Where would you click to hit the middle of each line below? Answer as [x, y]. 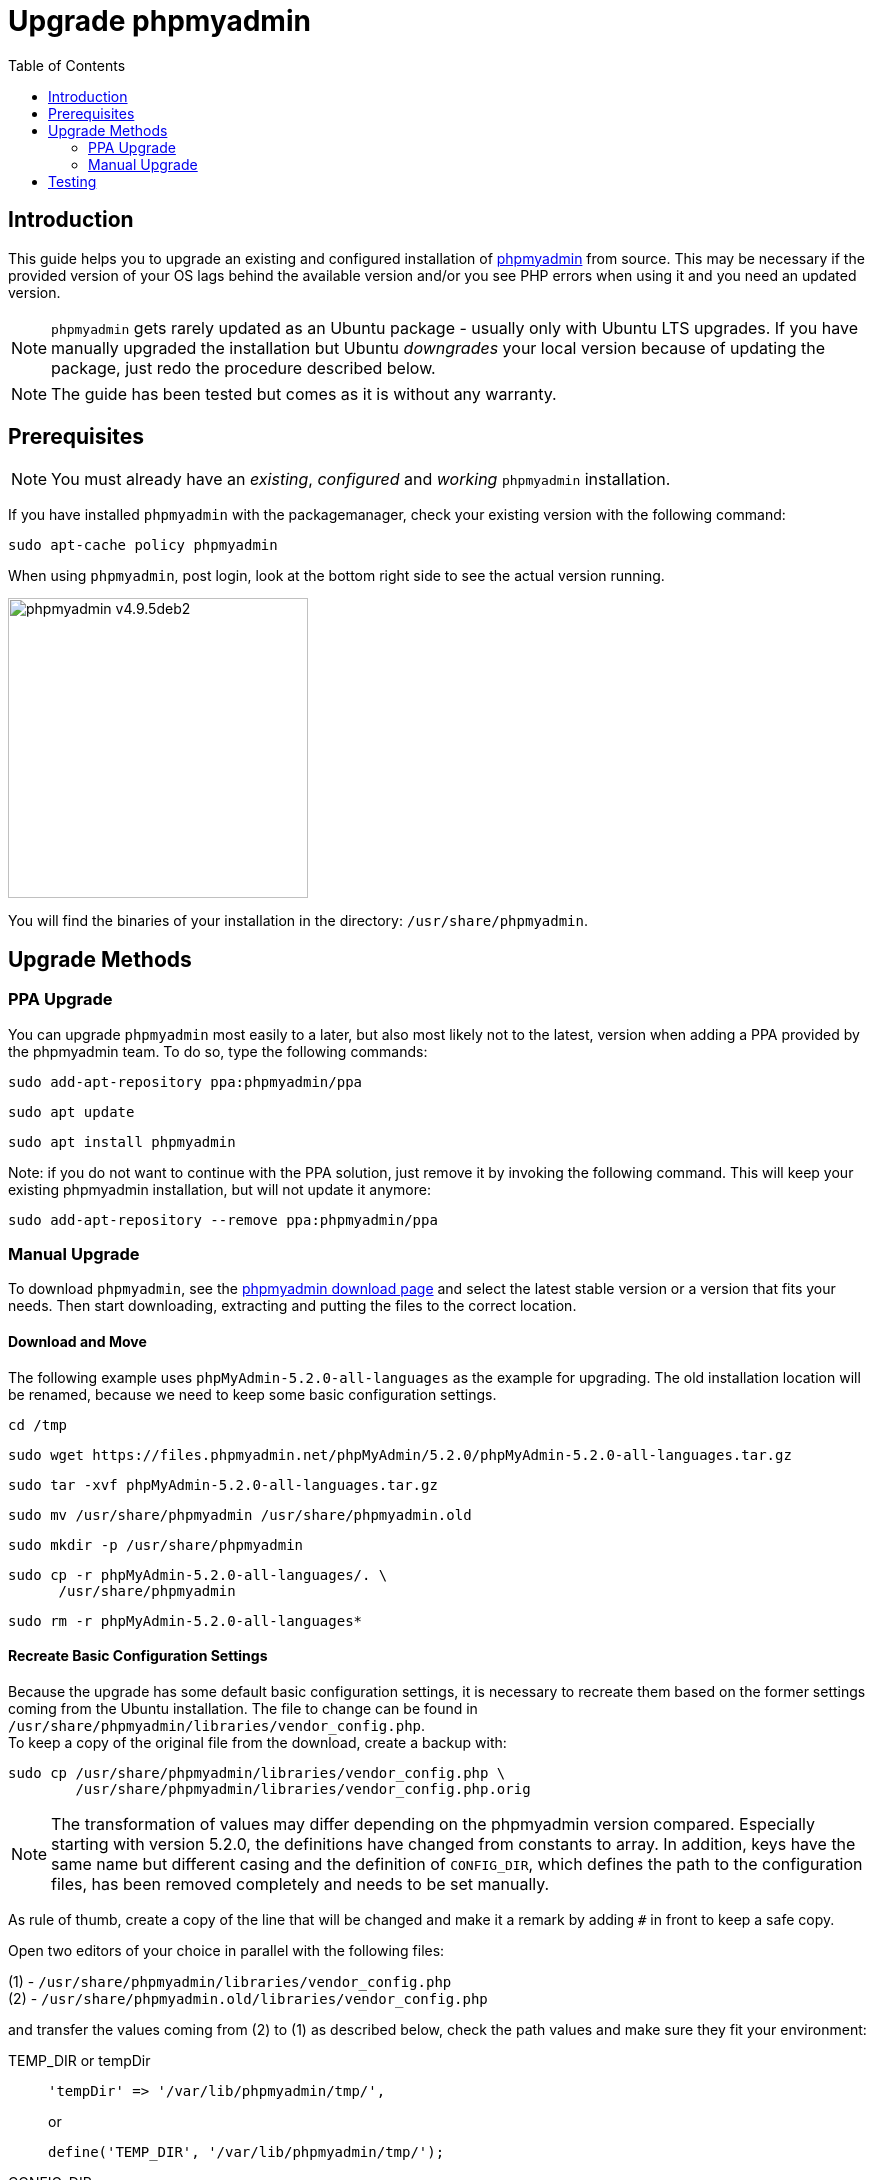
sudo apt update [71, 1111]
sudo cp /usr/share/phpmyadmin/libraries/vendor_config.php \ [257, 1772]
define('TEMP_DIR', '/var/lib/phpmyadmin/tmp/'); [246, 2151]
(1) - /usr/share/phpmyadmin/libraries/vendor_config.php [230, 1981]
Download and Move [77, 1342]
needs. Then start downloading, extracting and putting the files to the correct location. [292, 1306]
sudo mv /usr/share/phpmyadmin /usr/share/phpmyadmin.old [240, 1514]
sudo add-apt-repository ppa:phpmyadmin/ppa [185, 1081]
